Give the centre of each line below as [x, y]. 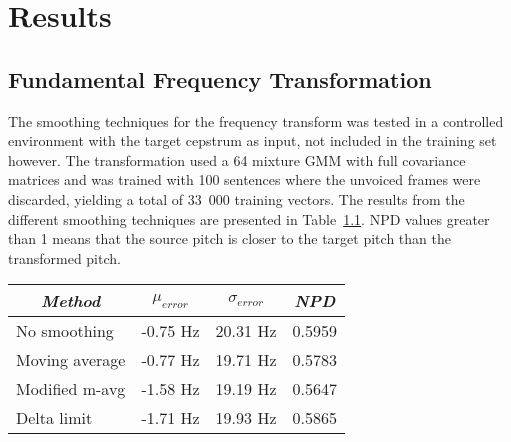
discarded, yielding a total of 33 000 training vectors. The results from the [236, 198]
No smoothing [65, 331]
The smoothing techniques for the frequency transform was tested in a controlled [256, 120]
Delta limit [54, 418]
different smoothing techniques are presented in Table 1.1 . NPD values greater [249, 218]
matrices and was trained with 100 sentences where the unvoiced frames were [244, 179]
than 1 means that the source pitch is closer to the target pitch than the [229, 238]
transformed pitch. [64, 257]
